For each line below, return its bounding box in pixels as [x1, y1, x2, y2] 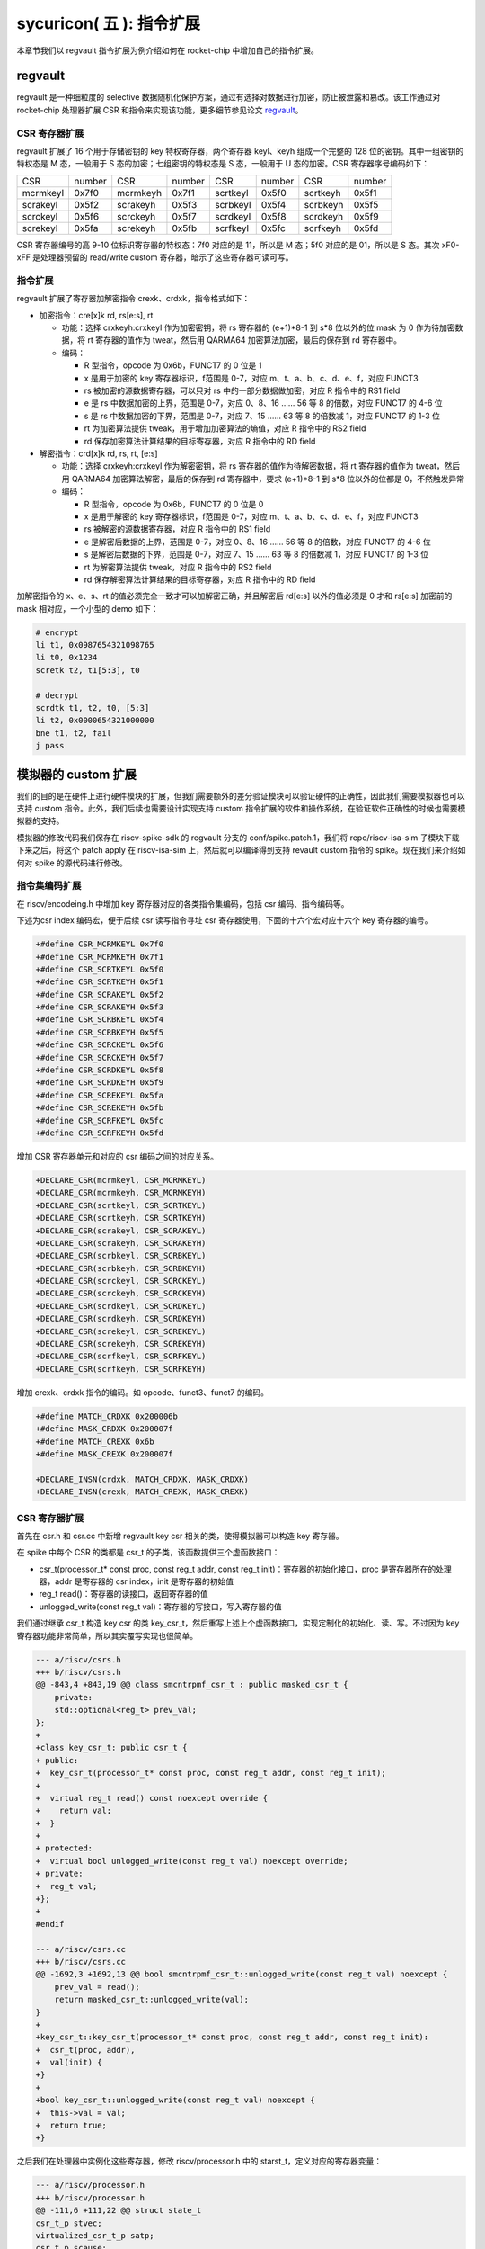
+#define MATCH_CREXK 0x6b [35, 1436, 154, 1447]
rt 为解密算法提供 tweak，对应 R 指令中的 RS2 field [84, 561, 272, 572]
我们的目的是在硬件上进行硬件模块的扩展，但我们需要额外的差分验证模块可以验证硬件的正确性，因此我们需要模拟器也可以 [16, 790, 465, 801]
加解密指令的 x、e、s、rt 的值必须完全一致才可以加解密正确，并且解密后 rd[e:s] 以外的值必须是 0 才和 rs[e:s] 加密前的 [16, 590, 453, 602]
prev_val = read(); [54, 1982, 141, 1992]
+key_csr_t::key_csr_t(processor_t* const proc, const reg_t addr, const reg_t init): [35, 2032, 429, 2042]
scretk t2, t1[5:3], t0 [35, 665, 141, 675]
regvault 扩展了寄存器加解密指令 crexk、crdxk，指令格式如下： [16, 293, 251, 304]
